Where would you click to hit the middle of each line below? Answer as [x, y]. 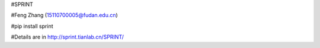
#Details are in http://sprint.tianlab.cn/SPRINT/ [68, 37]
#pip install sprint [32, 26]
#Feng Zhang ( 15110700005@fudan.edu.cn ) [64, 15]
